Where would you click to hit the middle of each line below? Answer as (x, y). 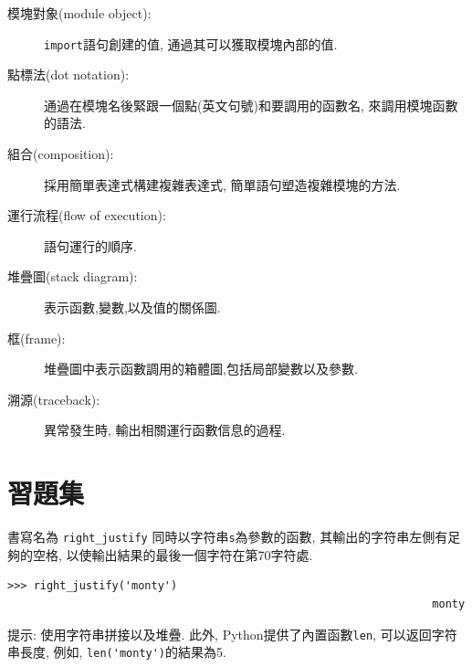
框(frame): (37, 338)
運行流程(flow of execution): (87, 215)
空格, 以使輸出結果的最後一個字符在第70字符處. (173, 554)
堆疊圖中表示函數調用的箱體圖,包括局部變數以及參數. (201, 369)
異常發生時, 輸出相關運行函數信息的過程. (165, 430)
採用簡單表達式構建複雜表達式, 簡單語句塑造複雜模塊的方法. (222, 184)
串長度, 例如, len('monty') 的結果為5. (117, 652)
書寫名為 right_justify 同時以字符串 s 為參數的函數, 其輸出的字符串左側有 (228, 537)
